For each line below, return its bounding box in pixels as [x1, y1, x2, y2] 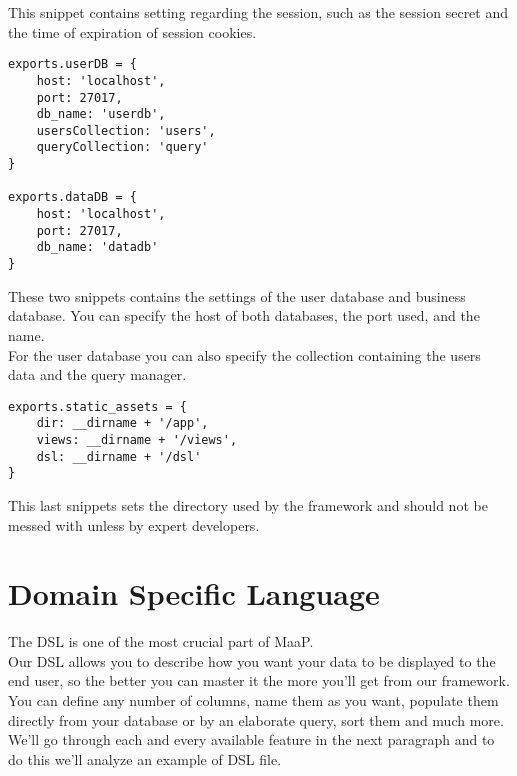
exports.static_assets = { [8, 399, 187, 414]
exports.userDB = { [8, 57, 137, 72]
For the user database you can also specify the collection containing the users [8, 344, 481, 365]
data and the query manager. [8, 364, 187, 385]
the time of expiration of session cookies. [8, 21, 257, 42]
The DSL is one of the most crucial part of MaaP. [8, 631, 314, 652]
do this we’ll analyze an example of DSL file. [8, 748, 282, 769]
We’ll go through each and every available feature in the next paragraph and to [8, 729, 495, 750]
